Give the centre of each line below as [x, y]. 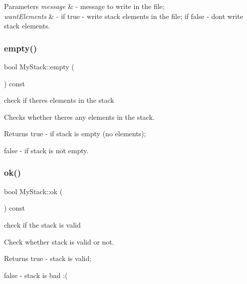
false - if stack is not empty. [46, 150]
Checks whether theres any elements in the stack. [79, 117]
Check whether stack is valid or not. [59, 241]
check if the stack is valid [42, 224]
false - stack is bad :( [36, 275]
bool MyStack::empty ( [39, 66]
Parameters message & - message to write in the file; [84, 6]
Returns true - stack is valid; [48, 258]
